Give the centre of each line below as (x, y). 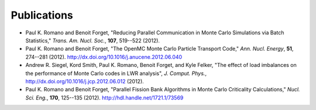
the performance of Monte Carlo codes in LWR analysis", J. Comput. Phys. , (116, 73)
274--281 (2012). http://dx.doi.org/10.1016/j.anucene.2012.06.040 (104, 57)
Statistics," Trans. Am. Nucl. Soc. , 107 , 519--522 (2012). (93, 40)
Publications (42, 15)
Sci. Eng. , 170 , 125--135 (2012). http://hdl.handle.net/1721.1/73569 (104, 97)
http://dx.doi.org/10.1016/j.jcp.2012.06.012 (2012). (85, 81)
